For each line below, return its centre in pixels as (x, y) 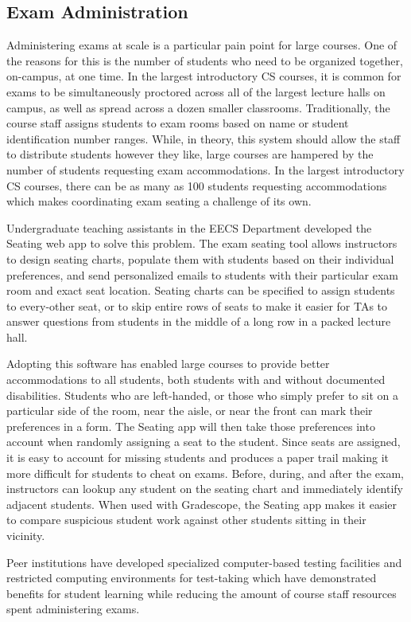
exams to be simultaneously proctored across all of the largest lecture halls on (196, 91)
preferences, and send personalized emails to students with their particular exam (203, 274)
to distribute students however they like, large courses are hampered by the (190, 154)
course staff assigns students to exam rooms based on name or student (178, 123)
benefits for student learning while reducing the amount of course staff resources (202, 593)
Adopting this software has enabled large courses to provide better (168, 364)
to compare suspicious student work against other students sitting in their (186, 520)
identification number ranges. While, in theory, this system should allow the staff (204, 138)
